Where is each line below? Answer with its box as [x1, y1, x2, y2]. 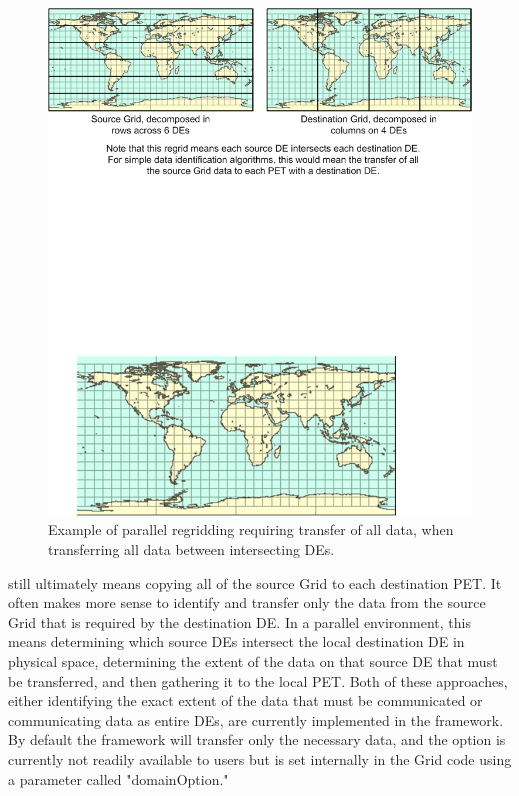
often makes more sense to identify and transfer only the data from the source [8, 592, 486, 613]
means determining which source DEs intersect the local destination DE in [8, 631, 465, 652]
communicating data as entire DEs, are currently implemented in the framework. [8, 709, 504, 730]
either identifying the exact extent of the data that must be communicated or [8, 690, 483, 711]
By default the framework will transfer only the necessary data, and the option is [8, 729, 506, 750]
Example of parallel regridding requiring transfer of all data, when [48, 519, 454, 540]
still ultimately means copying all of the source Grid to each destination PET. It [8, 572, 502, 593]
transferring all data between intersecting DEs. [48, 539, 335, 560]
